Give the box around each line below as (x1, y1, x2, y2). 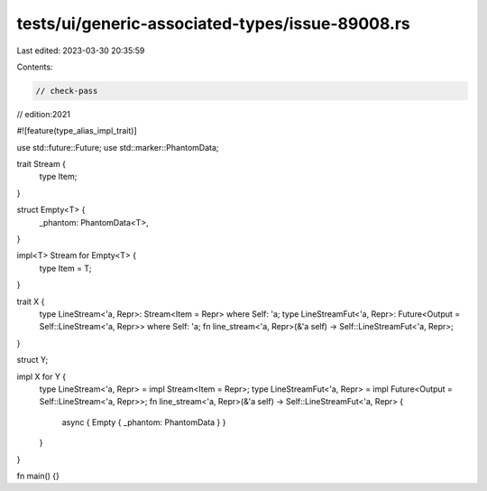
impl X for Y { (16, 371, 67, 382)
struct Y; (16, 355, 49, 366)
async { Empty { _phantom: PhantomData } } (61, 416, 226, 428)
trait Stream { (16, 159, 67, 170)
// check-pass (35, 86, 98, 96)
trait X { (16, 296, 45, 307)
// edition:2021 (16, 108, 71, 119)
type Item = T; (39, 263, 92, 273)
